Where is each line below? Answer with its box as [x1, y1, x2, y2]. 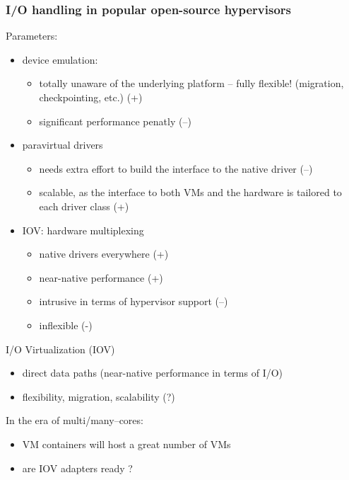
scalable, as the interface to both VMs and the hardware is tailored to [39, 185, 342, 200]
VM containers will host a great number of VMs [22, 436, 231, 451]
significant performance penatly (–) [39, 113, 191, 128]
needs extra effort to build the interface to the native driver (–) [39, 161, 313, 176]
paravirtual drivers [22, 137, 103, 152]
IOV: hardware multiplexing [22, 222, 144, 237]
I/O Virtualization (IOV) [6, 341, 115, 356]
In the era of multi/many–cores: [6, 413, 143, 428]
